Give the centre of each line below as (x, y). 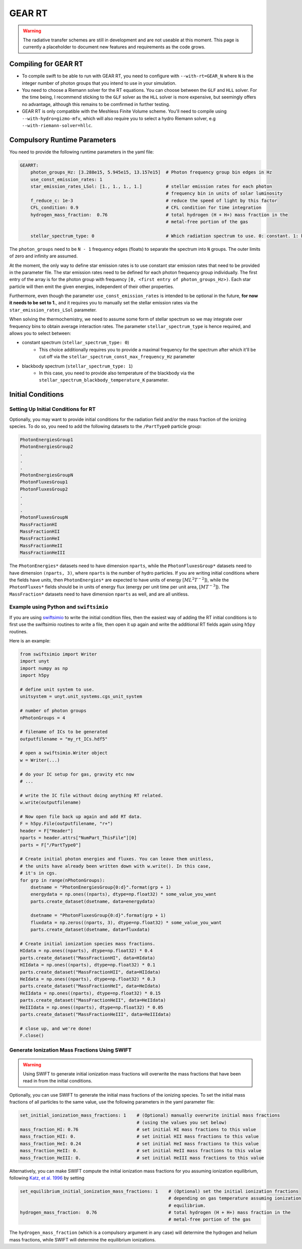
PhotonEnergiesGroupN (47, 475)
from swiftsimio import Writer (59, 654)
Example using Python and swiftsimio (59, 607)
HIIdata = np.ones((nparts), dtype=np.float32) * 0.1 (88, 965)
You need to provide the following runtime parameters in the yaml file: (82, 152)
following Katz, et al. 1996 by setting (47, 1178)
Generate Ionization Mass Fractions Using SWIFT (70, 1050)
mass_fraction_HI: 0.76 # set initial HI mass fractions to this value (138, 1129)
